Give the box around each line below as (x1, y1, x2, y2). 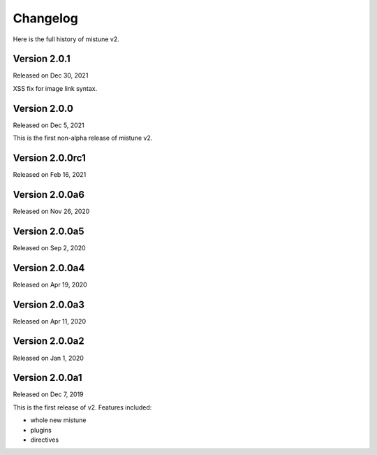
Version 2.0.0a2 (13, 335, 84, 347)
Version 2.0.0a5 (13, 225, 84, 237)
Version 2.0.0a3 (13, 298, 85, 310)
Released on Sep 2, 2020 (13, 243, 87, 252)
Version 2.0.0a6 (13, 189, 85, 201)
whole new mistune (30, 416, 87, 424)
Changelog (13, 10, 78, 26)
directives (30, 435, 59, 444)
